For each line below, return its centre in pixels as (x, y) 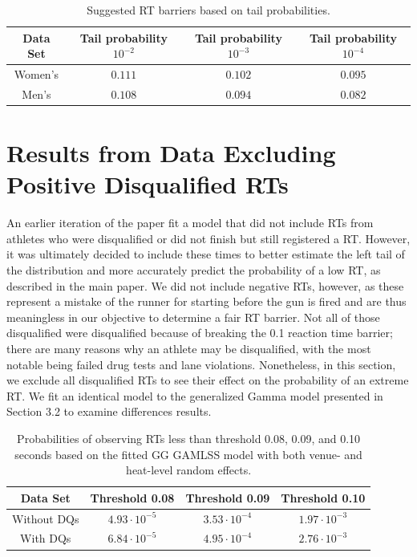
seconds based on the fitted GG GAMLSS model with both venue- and (188, 454)
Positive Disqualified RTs (148, 184)
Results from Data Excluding (171, 153)
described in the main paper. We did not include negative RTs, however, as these (205, 285)
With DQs (46, 538)
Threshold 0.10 (323, 497)
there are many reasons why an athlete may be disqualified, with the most (189, 349)
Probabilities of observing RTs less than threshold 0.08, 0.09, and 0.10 (189, 438)
